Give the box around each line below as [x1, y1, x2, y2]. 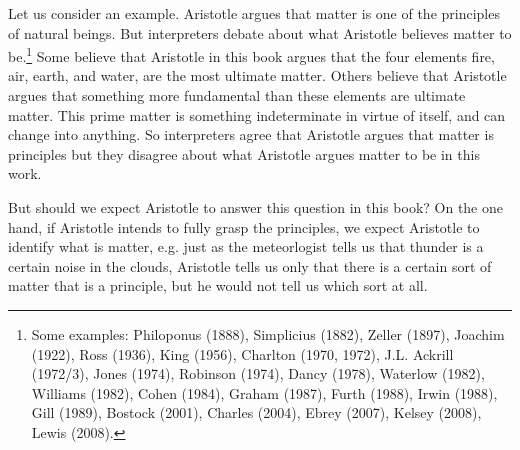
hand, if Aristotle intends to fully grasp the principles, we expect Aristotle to [8, 216, 480, 237]
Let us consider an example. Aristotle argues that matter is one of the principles [8, 3, 500, 23]
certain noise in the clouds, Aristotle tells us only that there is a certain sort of [8, 255, 492, 276]
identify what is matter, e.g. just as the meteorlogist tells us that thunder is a [8, 236, 484, 257]
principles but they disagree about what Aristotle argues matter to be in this [8, 143, 480, 164]
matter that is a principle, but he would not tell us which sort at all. [8, 275, 428, 296]
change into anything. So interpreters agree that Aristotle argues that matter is [8, 124, 494, 145]
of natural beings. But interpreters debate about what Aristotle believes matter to [8, 22, 512, 43]
